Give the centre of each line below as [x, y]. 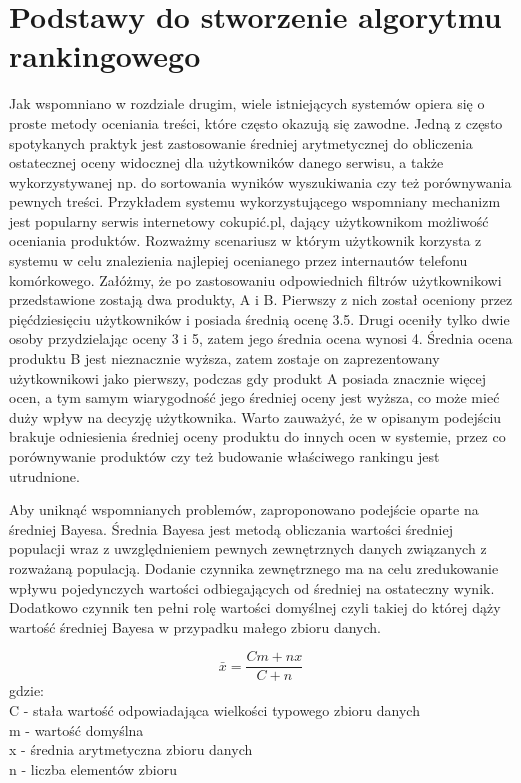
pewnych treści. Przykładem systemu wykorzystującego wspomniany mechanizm [255, 201]
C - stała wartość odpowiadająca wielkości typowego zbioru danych [214, 710]
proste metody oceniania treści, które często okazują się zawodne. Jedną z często [256, 122]
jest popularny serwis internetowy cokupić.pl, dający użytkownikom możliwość [249, 220]
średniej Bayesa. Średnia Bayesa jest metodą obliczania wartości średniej [231, 528]
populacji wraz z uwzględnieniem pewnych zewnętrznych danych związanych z [248, 548]
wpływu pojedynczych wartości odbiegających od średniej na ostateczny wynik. [252, 587]
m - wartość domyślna [76, 729]
